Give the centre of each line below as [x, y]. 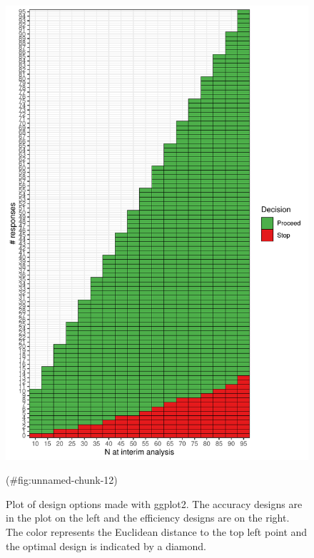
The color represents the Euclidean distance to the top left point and [157, 531]
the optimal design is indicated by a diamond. [106, 546]
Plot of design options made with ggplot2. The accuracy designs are [154, 503]
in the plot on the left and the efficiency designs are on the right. [148, 518]
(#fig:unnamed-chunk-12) [62, 480]
